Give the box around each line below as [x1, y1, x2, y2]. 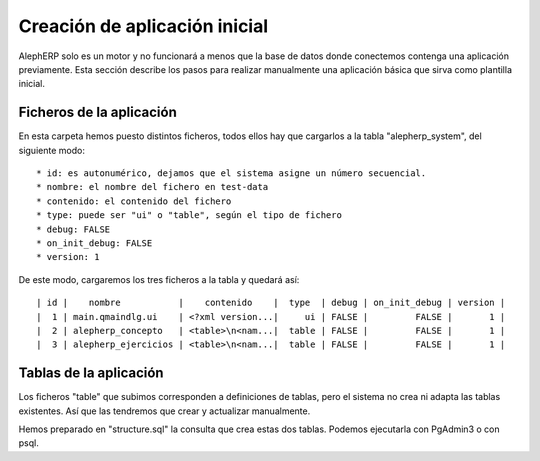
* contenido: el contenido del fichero [36, 195, 232, 207]
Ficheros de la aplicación [18, 104, 177, 121]
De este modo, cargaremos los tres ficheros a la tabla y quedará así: [18, 273, 300, 285]
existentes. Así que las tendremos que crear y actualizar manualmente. [18, 405, 311, 417]
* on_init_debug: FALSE [36, 237, 153, 249]
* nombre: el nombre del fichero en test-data [36, 181, 269, 193]
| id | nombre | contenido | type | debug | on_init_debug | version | [36, 297, 506, 309]
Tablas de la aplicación [18, 365, 164, 382]
